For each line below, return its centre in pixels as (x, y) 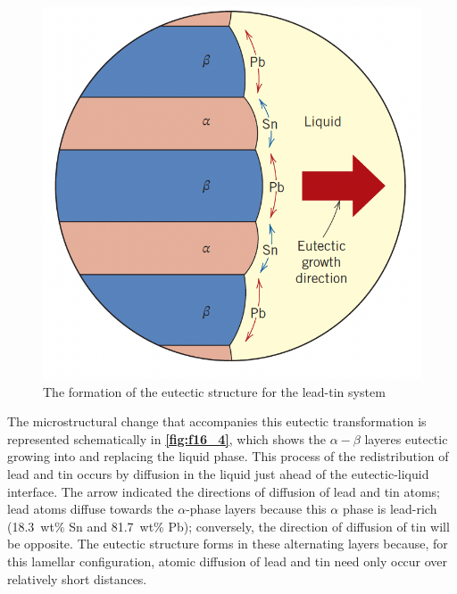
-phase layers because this (256, 509)
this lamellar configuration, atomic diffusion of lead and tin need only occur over (228, 561)
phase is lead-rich (390, 509)
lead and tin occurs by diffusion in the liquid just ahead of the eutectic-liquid (218, 473)
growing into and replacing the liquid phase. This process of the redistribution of (228, 456)
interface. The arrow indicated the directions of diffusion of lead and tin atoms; (224, 491)
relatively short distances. (77, 578)
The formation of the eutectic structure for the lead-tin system (214, 391)
